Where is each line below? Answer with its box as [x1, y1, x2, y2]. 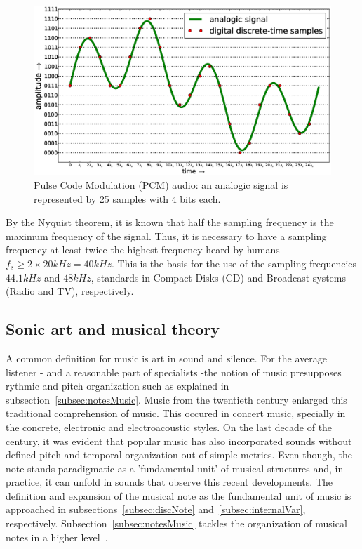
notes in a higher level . [6, 529, 108, 544]
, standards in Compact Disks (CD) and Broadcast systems [90, 270, 347, 284]
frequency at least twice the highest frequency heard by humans [6, 242, 280, 257]
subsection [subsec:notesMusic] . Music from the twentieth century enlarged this [6, 392, 347, 406]
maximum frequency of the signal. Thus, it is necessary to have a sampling [6, 228, 327, 243]
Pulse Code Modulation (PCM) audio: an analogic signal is [34, 177, 288, 192]
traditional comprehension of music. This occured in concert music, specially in [6, 406, 346, 421]
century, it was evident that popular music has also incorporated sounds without [6, 433, 352, 448]
